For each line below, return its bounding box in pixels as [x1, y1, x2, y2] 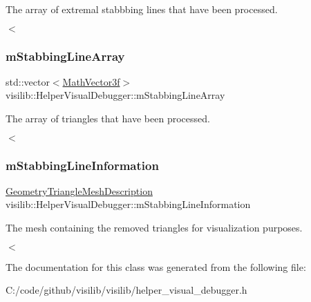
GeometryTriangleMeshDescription [6, 183, 153, 198]
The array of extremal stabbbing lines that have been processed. [6, 2, 278, 16]
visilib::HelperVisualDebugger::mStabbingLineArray [6, 88, 225, 102]
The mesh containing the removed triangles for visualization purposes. [6, 220, 303, 234]
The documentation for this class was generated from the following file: [6, 259, 306, 274]
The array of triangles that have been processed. [6, 111, 210, 125]
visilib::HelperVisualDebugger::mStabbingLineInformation [6, 197, 251, 211]
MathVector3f [62, 74, 120, 88]
